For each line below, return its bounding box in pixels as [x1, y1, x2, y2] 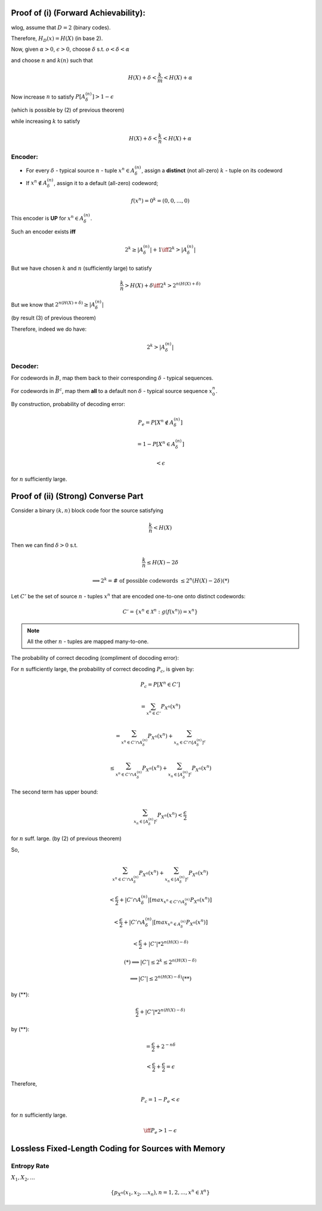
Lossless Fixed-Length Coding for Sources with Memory [11, 1144, 226, 1154]
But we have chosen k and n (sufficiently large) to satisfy [11, 265, 152, 272]
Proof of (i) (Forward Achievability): [11, 8, 145, 18]
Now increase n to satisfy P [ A [11, 93, 86, 100]
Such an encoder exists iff [11, 228, 76, 235]
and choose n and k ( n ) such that [11, 57, 93, 64]
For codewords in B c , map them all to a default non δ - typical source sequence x [11, 387, 213, 394]
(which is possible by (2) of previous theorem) [11, 106, 125, 113]
